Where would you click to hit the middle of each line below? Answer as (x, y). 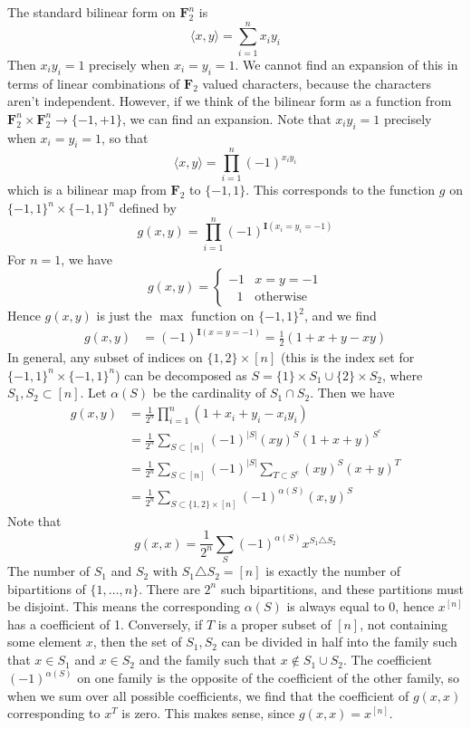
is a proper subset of (274, 623)
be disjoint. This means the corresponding (124, 606)
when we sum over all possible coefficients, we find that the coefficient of (208, 695)
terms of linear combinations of (94, 83)
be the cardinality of (209, 393)
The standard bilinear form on (91, 12)
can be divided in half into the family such (339, 642)
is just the (124, 316)
